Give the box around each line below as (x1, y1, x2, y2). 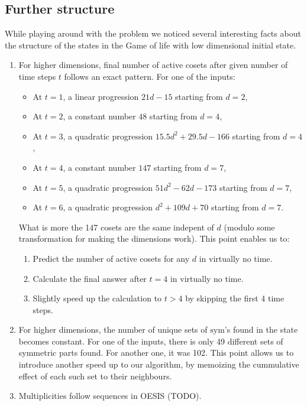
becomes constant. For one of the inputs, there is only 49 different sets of (18, 334, 283, 347)
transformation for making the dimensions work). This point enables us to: (18, 232, 290, 245)
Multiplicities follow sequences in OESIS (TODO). (18, 389, 202, 402)
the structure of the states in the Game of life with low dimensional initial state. (5, 38, 296, 51)
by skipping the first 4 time (185, 292, 285, 304)
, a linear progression (63, 90, 139, 102)
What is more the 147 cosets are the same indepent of (18, 220, 214, 233)
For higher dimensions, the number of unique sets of (18, 323, 208, 336)
